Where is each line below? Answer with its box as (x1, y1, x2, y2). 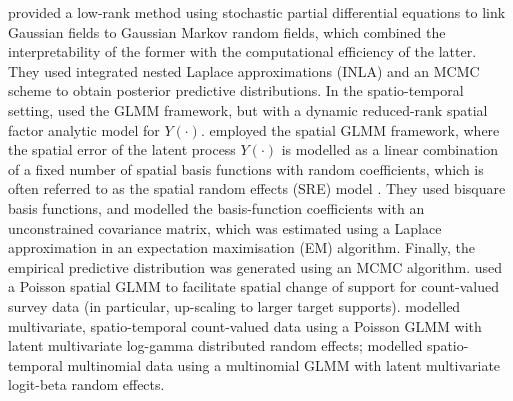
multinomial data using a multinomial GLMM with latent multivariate (67, 354, 501, 375)
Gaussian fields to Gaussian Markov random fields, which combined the (8, 21, 446, 42)
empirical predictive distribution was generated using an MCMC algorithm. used (8, 256, 503, 277)
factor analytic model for (8, 119, 160, 140)
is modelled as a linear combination (281, 139, 499, 160)
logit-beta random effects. (8, 374, 165, 395)
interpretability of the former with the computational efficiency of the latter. (8, 41, 477, 62)
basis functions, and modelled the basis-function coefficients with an (8, 197, 425, 218)
